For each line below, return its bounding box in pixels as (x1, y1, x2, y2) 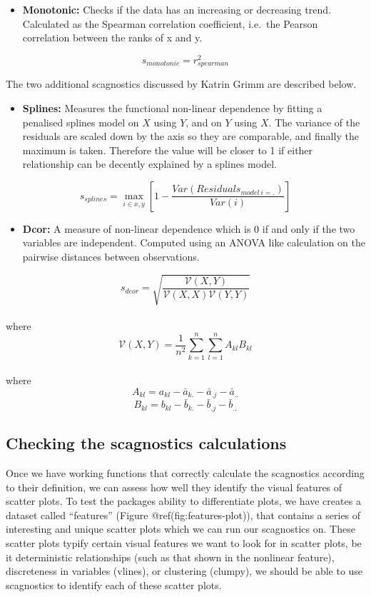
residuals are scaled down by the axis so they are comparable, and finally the (22, 129, 359, 144)
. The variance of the (268, 114, 360, 129)
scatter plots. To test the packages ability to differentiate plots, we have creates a (6, 493, 361, 508)
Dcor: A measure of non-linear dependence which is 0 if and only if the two (22, 221, 355, 236)
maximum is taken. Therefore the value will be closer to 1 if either (22, 142, 313, 157)
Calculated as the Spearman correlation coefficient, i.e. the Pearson (22, 16, 318, 31)
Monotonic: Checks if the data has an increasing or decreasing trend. (22, 2, 331, 16)
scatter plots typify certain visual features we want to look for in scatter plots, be (6, 536, 362, 550)
